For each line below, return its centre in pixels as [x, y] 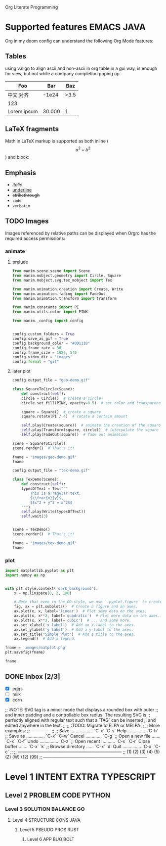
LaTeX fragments [32, 129]
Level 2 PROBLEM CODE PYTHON [58, 795]
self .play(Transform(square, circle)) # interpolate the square [90, 430]
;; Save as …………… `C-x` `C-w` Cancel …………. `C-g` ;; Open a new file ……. [83, 736]
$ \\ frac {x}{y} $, [47, 498]
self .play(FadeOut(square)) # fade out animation [75, 435]
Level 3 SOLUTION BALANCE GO [45, 809]
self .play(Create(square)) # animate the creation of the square [91, 425]
